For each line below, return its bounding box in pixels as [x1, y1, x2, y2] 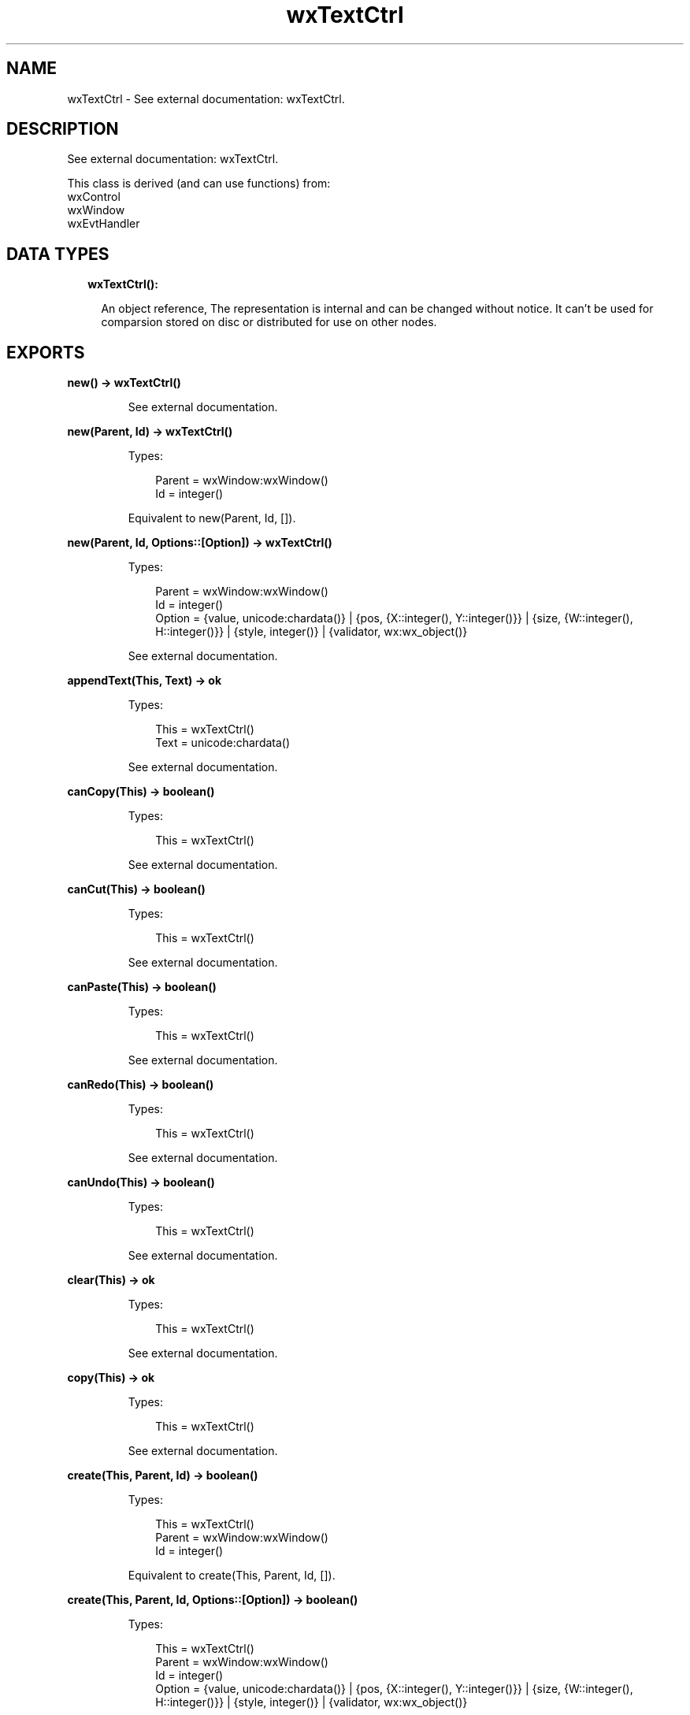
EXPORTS [6, 342, 85, 362]
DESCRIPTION [6, 119, 119, 139]
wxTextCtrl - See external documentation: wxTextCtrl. [67, 91, 345, 106]
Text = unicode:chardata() [155, 736, 291, 750]
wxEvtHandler [67, 217, 140, 231]
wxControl [67, 190, 121, 204]
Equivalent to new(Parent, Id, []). [128, 511, 296, 525]
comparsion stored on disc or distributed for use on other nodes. [101, 315, 437, 329]
